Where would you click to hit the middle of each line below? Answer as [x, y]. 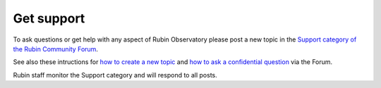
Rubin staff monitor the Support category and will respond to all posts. [115, 75]
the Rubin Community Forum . [56, 49]
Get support [49, 18]
